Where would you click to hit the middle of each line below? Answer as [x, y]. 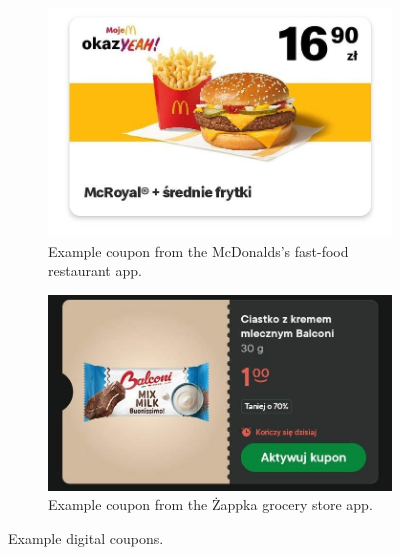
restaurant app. [95, 270]
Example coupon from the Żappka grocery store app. [210, 504]
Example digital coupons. [86, 537]
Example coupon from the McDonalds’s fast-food [198, 250]
